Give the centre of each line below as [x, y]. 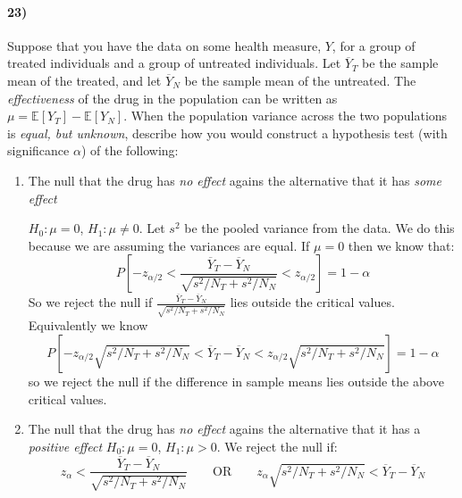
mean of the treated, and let [84, 80]
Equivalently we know [88, 325]
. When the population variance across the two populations [286, 116]
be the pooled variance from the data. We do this [319, 228]
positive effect [65, 446]
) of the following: [130, 150]
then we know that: [401, 245]
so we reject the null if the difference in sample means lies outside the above [236, 381]
